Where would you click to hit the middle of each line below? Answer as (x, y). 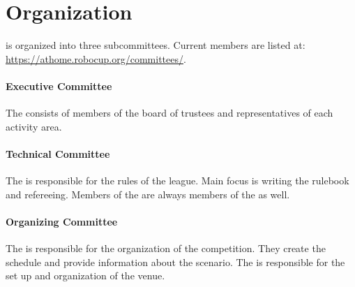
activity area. (34, 126)
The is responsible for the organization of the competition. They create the (166, 248)
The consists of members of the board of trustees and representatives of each (169, 113)
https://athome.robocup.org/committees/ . (96, 58)
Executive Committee (59, 86)
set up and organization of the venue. (85, 275)
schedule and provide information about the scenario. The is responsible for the (175, 262)
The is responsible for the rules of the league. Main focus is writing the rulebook (177, 181)
